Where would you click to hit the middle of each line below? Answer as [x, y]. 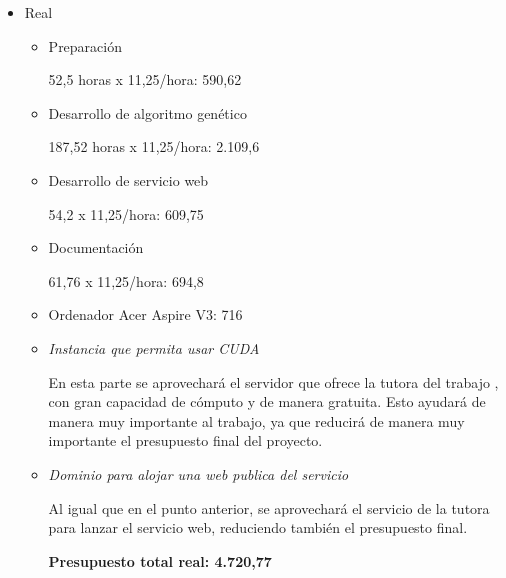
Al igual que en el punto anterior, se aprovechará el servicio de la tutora [269, 507]
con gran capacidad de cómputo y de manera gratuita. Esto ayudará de [267, 401]
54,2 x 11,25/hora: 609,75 [126, 213]
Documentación [96, 247]
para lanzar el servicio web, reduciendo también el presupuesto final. [258, 527]
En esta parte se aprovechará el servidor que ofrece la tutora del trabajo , [273, 381]
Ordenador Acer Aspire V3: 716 [145, 314]
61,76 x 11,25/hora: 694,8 [126, 280]
